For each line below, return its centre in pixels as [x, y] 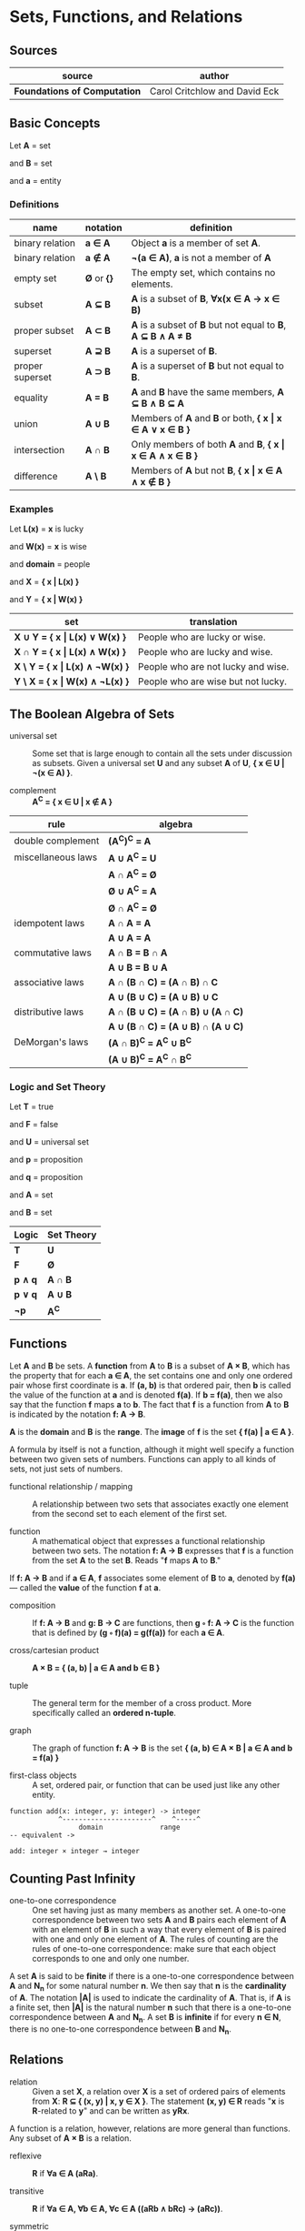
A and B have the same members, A [207, 392]
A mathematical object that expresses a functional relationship [149, 1540]
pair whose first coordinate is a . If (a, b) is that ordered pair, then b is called [150, 1385]
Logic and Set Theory [58, 1087]
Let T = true [32, 1106]
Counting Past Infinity [73, 1879]
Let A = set [30, 145]
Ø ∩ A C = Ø [132, 907]
